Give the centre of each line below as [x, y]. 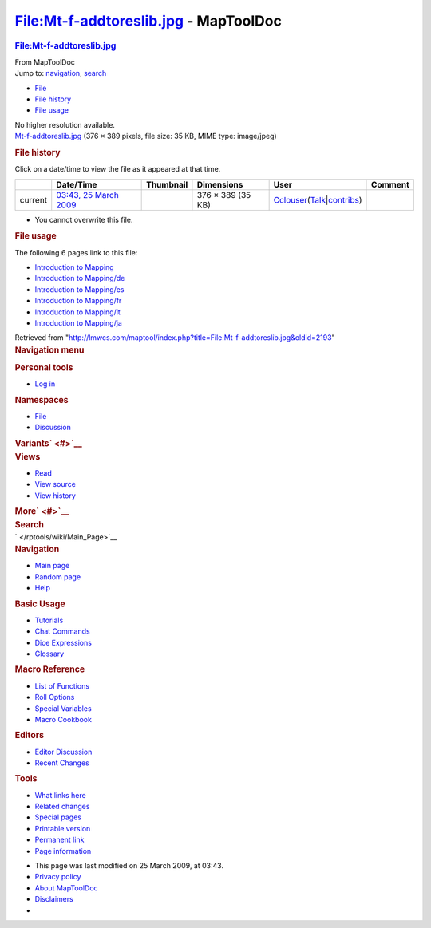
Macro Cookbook [63, 719]
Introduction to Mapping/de [80, 278]
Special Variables [63, 708]
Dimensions [220, 184]
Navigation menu [49, 349]
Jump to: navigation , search [61, 73]
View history [55, 496]
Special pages [58, 817]
